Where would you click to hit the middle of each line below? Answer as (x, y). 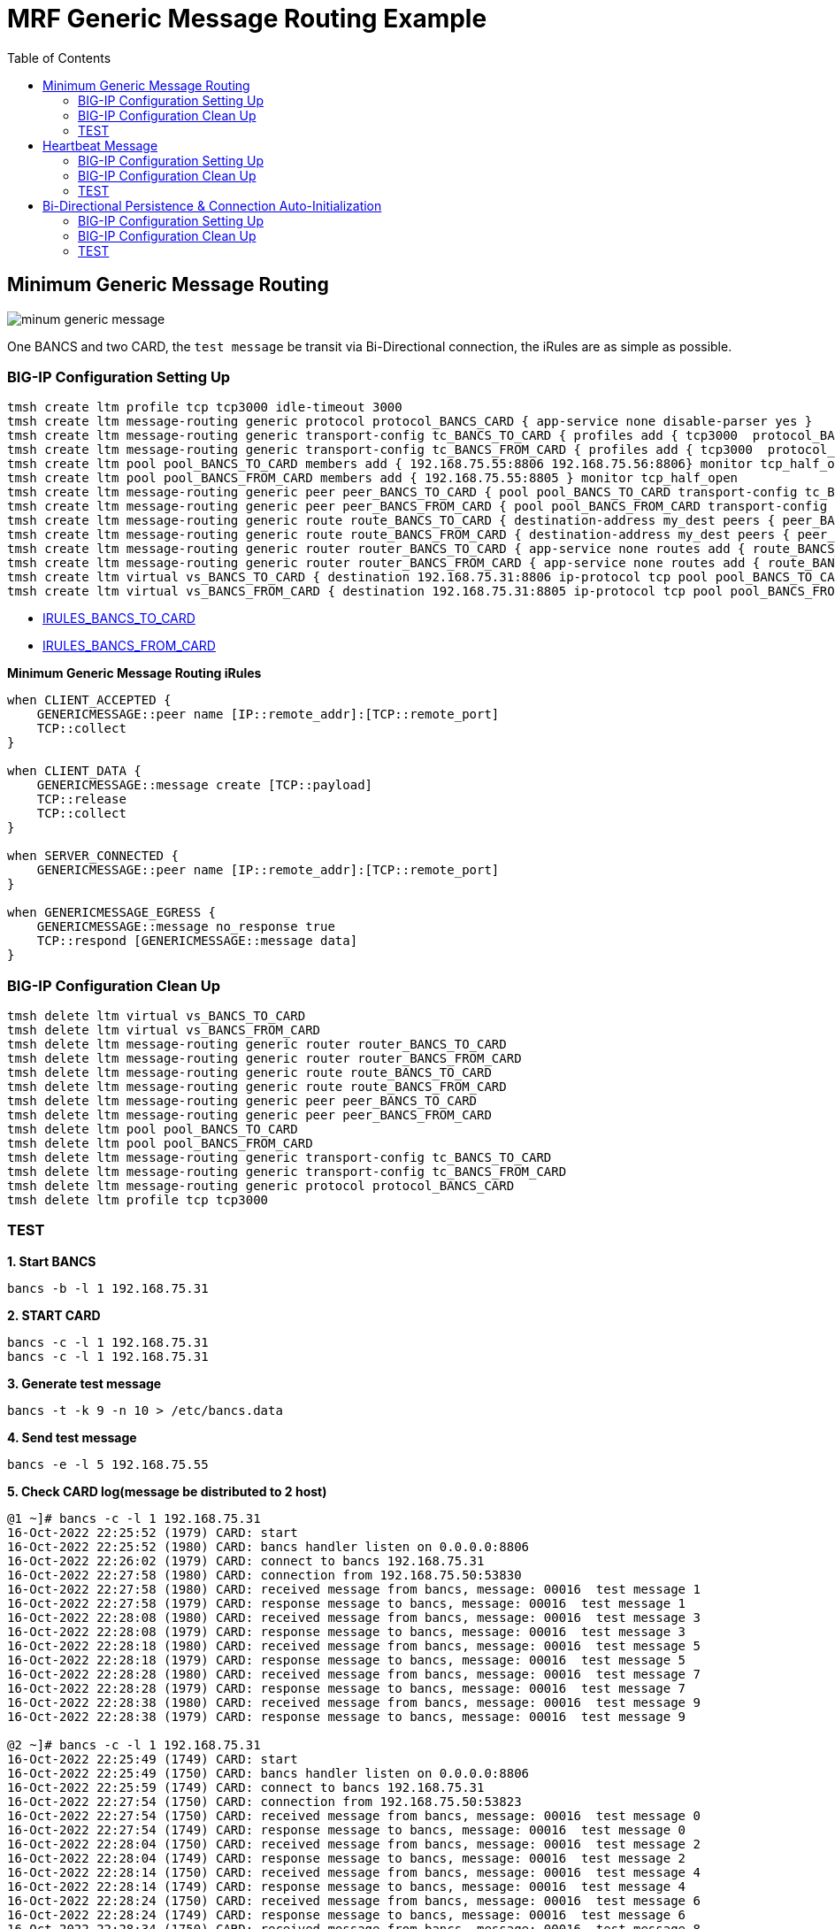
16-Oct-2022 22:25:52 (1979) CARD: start (153, 1532)
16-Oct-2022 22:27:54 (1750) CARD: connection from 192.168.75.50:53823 (264, 1801)
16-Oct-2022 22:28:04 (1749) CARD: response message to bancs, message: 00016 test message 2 (347, 1858)
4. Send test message (72, 1437)
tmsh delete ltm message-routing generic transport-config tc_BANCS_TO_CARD (280, 1158)
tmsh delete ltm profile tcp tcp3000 (138, 1200)
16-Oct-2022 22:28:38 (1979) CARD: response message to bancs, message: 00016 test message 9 (347, 1716)
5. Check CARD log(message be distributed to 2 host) (167, 1491)
